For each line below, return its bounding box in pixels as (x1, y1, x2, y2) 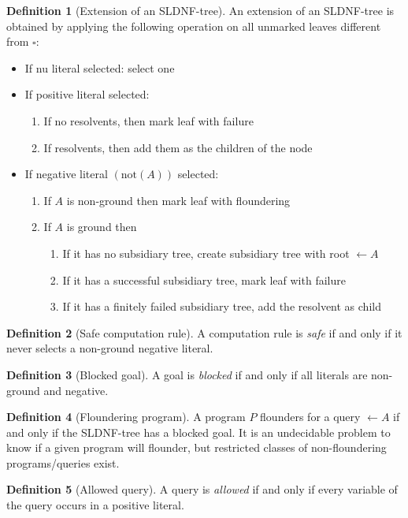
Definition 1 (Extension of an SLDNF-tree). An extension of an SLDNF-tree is (6, 2, 395, 18)
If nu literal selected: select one (24, 59, 175, 76)
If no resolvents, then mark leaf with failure (43, 112, 254, 129)
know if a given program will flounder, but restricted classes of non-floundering (6, 439, 387, 456)
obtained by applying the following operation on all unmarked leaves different (6, 17, 381, 34)
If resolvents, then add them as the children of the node (43, 139, 313, 155)
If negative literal (24, 166, 108, 182)
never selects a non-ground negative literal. (6, 340, 213, 356)
